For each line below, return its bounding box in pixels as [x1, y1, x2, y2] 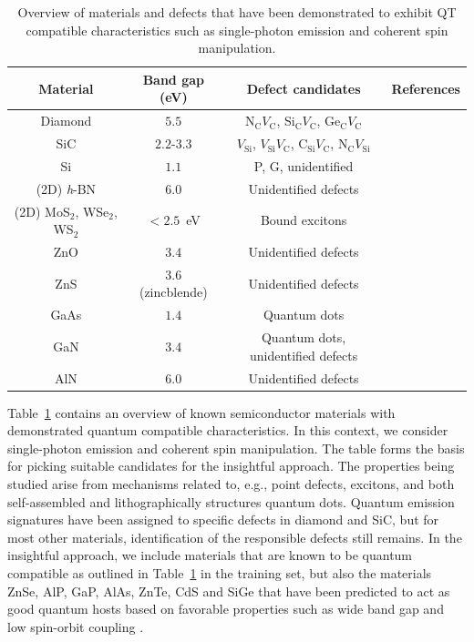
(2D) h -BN [36, 178, 97, 198]
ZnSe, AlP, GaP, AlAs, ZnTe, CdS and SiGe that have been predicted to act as [7, 581, 450, 600]
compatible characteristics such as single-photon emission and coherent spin [26, 20, 448, 39]
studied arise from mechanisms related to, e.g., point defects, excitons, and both [7, 474, 455, 494]
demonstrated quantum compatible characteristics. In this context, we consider [7, 421, 448, 440]
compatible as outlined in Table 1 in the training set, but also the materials [7, 564, 432, 583]
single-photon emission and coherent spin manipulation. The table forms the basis [7, 438, 465, 457]
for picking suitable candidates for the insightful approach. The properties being [7, 456, 455, 475]
